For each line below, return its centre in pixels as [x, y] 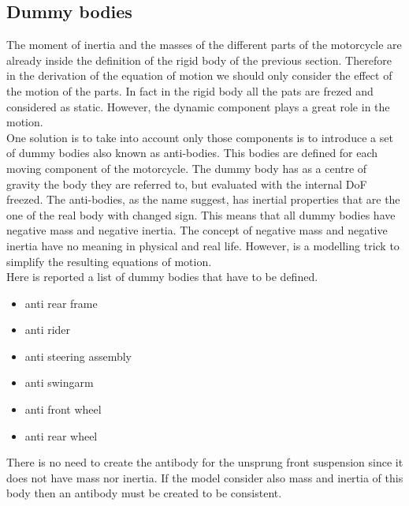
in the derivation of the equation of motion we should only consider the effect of [199, 75]
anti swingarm [59, 382]
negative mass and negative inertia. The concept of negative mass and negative [197, 230]
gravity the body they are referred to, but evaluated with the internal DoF [187, 184]
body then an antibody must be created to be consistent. [144, 493]
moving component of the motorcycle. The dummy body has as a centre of [187, 168]
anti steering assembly [78, 356]
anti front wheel [63, 409]
